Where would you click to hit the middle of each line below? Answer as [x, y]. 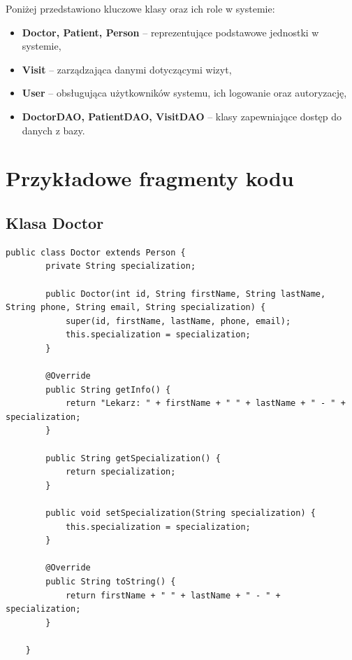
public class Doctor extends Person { [96, 252]
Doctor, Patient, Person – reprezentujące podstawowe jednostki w [170, 32]
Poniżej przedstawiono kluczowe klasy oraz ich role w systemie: [140, 8]
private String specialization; [121, 266]
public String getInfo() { [108, 389]
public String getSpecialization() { [133, 458]
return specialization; [120, 472]
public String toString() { [111, 581]
